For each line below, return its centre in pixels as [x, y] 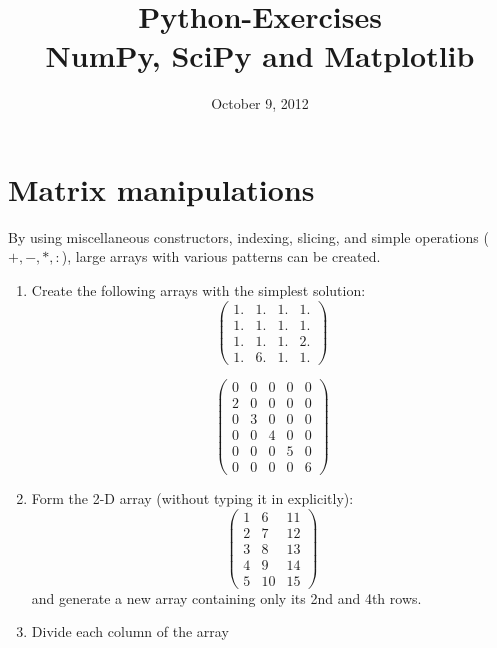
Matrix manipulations [161, 188]
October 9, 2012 [260, 103]
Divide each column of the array [130, 631]
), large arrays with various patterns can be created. [221, 256]
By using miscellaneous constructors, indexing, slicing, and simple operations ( [248, 236]
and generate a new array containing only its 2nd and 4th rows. [226, 597]
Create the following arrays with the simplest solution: [198, 290]
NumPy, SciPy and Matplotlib [260, 55]
